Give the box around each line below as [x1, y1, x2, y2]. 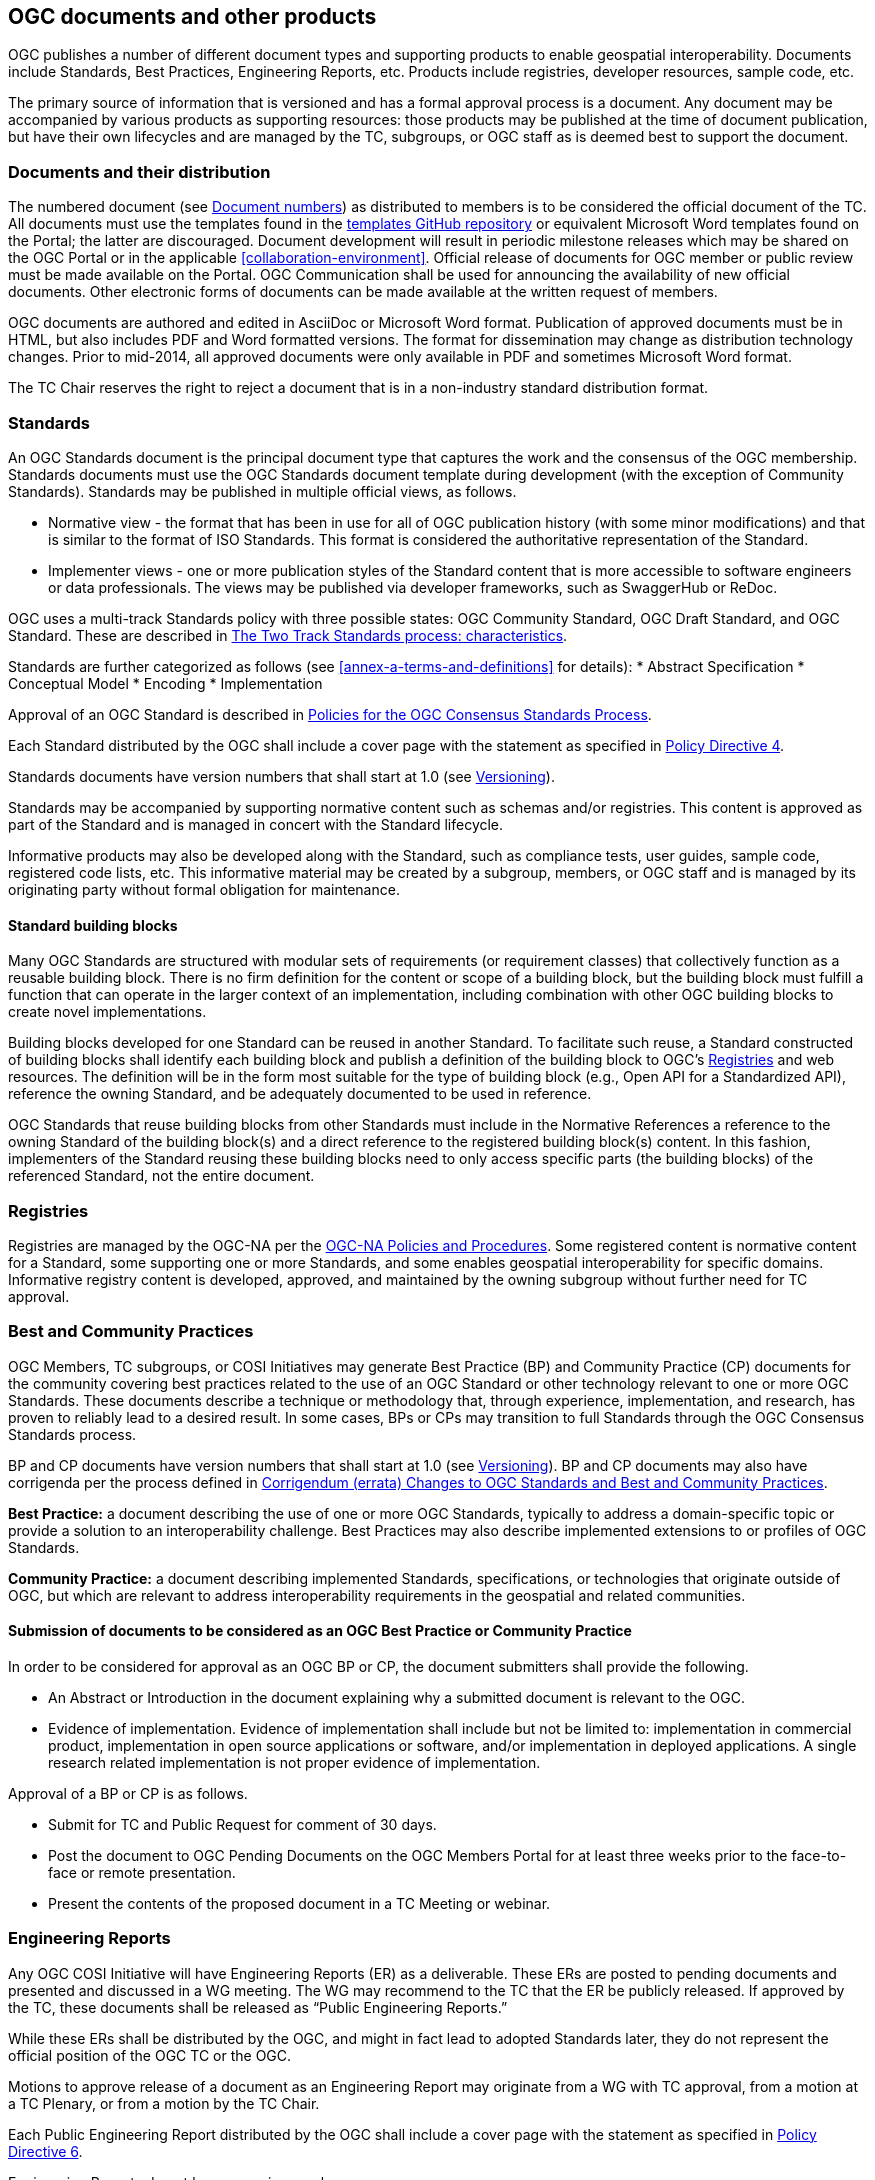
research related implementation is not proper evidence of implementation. [48, 1753, 541, 1771]
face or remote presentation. [48, 1863, 236, 1881]
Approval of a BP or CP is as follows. [8, 1784, 248, 1802]
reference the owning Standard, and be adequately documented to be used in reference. [8, 1085, 592, 1103]
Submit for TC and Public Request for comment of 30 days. [48, 1815, 437, 1833]
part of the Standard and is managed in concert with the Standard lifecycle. [8, 815, 504, 833]
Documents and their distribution [8, 161, 271, 182]
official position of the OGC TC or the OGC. [8, 2046, 292, 2064]
